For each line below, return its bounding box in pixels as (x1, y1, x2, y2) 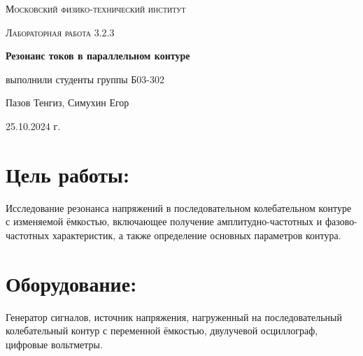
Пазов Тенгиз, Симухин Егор (6, 95, 129, 110)
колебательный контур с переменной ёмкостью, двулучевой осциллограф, (6, 323, 318, 338)
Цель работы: (6, 159, 129, 188)
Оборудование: (6, 269, 137, 297)
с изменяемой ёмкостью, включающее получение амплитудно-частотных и (6, 214, 322, 229)
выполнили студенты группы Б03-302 (6, 71, 165, 86)
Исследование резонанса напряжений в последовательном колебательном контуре (6, 200, 352, 215)
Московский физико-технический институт (6, 1, 186, 15)
